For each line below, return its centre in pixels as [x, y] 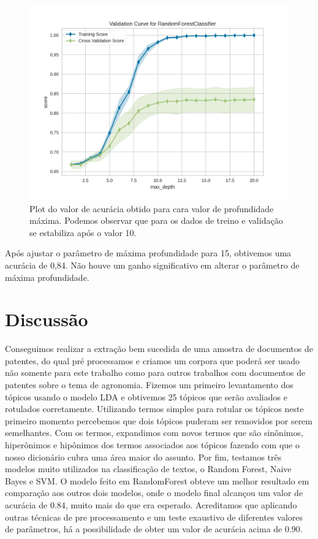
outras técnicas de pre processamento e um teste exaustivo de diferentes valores [154, 517]
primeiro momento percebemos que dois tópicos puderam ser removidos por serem [159, 420]
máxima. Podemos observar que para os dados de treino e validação [156, 220]
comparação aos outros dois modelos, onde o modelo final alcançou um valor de [154, 493]
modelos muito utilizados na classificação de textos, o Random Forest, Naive [148, 469]
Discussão [47, 319]
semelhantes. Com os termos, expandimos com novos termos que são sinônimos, [154, 433]
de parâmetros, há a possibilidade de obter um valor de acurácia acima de [144, 529]
